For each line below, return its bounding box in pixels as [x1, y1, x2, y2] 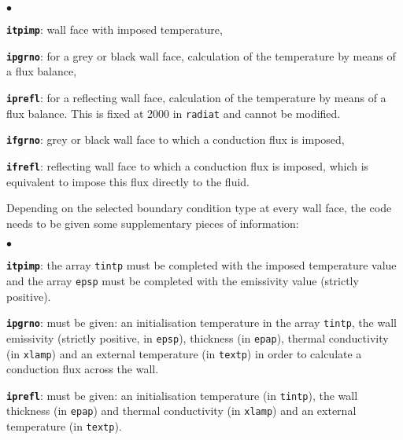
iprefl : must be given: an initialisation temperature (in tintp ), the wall [6, 387, 358, 403]
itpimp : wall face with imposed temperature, [6, 21, 223, 37]
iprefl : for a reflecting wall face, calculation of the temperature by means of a [6, 89, 386, 105]
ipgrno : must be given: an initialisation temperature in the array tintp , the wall [6, 314, 397, 331]
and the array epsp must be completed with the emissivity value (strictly [6, 272, 359, 288]
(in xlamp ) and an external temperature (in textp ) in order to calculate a [6, 345, 362, 361]
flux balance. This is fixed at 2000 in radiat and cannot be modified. [6, 104, 341, 121]
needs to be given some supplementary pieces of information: [6, 214, 299, 231]
